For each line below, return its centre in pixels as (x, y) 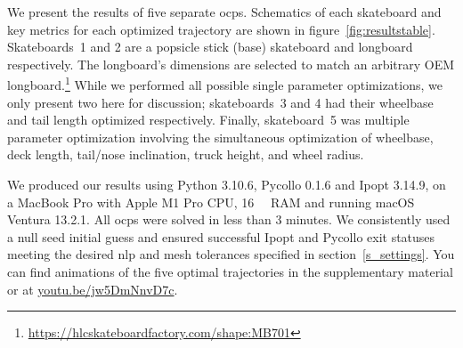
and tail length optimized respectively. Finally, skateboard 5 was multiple (208, 120)
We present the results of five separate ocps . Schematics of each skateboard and (224, 12)
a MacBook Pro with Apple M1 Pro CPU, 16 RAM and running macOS (211, 202)
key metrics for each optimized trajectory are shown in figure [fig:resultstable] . (221, 29)
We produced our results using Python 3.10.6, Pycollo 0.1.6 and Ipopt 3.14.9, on (227, 184)
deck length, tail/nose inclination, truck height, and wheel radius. (186, 154)
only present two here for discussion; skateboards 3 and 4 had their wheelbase (220, 102)
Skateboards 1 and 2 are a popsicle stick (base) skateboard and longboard (210, 47)
